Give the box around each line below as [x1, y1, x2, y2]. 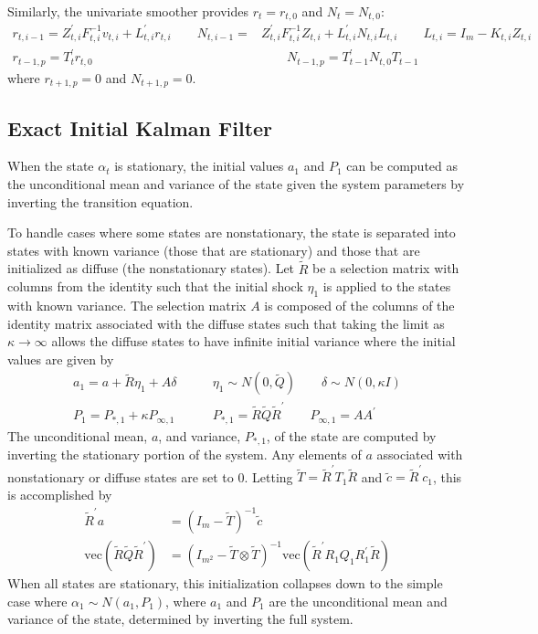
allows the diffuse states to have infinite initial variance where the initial [51, 332, 456, 351]
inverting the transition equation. [7, 192, 194, 211]
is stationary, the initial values [114, 156, 284, 175]
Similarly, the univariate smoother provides [7, 2, 249, 20]
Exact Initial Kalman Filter [7, 113, 273, 142]
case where [7, 591, 68, 610]
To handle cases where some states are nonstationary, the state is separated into [7, 223, 456, 242]
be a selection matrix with [312, 259, 459, 278]
